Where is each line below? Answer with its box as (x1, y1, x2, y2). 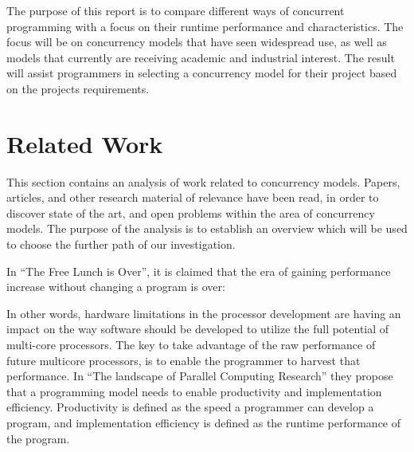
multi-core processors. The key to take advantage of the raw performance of (6, 336, 376, 353)
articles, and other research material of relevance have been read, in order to (6, 189, 379, 206)
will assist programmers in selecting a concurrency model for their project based (6, 65, 397, 81)
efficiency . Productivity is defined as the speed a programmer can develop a (6, 399, 374, 415)
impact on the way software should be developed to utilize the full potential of (6, 320, 389, 337)
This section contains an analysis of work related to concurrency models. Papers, (6, 173, 400, 190)
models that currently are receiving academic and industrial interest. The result (6, 49, 395, 65)
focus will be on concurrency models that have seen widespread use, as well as (6, 33, 387, 50)
